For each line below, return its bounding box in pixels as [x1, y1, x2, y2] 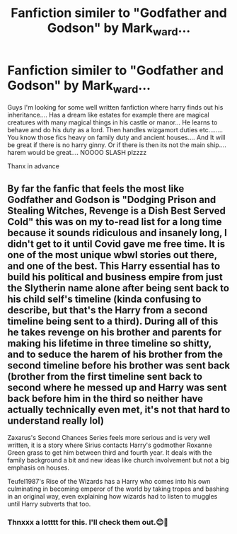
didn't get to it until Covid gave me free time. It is [7, 238, 225, 250]
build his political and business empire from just [7, 271, 223, 283]
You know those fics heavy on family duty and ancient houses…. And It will [7, 133, 226, 142]
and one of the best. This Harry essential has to [7, 260, 221, 272]
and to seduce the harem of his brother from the [7, 348, 223, 360]
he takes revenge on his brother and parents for [7, 326, 221, 338]
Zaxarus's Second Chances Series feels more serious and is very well [7, 433, 211, 441]
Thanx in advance [7, 162, 60, 170]
